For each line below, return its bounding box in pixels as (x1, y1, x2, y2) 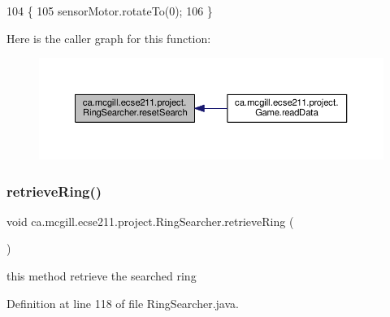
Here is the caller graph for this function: (6, 29, 211, 46)
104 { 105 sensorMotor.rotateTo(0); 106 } (6, 2, 213, 19)
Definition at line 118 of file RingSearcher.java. (6, 294, 239, 311)
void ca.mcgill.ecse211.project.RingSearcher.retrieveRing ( (6, 212, 294, 229)
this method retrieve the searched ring (6, 267, 197, 284)
